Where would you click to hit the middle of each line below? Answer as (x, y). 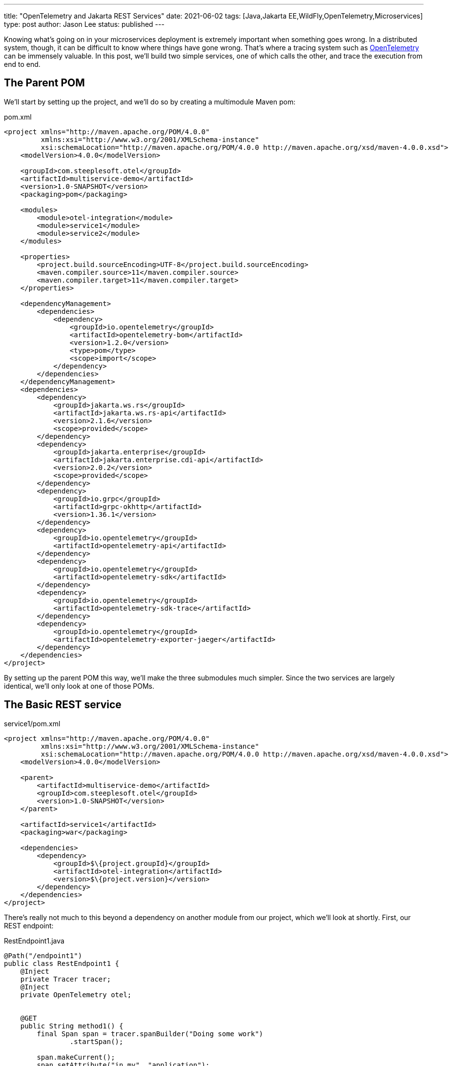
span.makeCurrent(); (76, 1057)
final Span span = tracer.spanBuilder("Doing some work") (150, 1034)
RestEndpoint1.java (34, 941)
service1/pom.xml (32, 723)
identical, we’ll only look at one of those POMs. (79, 686)
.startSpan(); (96, 1041)
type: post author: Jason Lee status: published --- (84, 24)
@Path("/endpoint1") (43, 955)
